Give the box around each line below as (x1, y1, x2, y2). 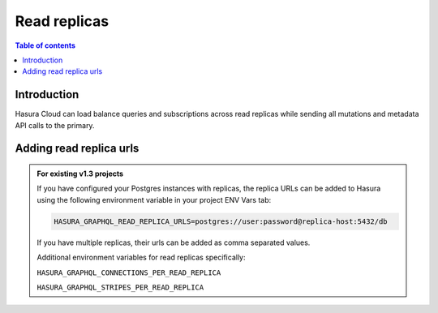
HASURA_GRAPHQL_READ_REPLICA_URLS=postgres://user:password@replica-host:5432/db (54, 217, 389, 226)
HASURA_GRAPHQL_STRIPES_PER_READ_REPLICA (36, 282, 204, 292)
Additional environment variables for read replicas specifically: (36, 252, 246, 263)
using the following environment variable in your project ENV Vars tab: (36, 195, 272, 204)
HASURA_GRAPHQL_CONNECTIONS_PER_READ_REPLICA (36, 268, 221, 277)
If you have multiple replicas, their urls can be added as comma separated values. (36, 238, 311, 247)
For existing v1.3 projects (36, 169, 124, 178)
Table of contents (15, 41, 76, 50)
